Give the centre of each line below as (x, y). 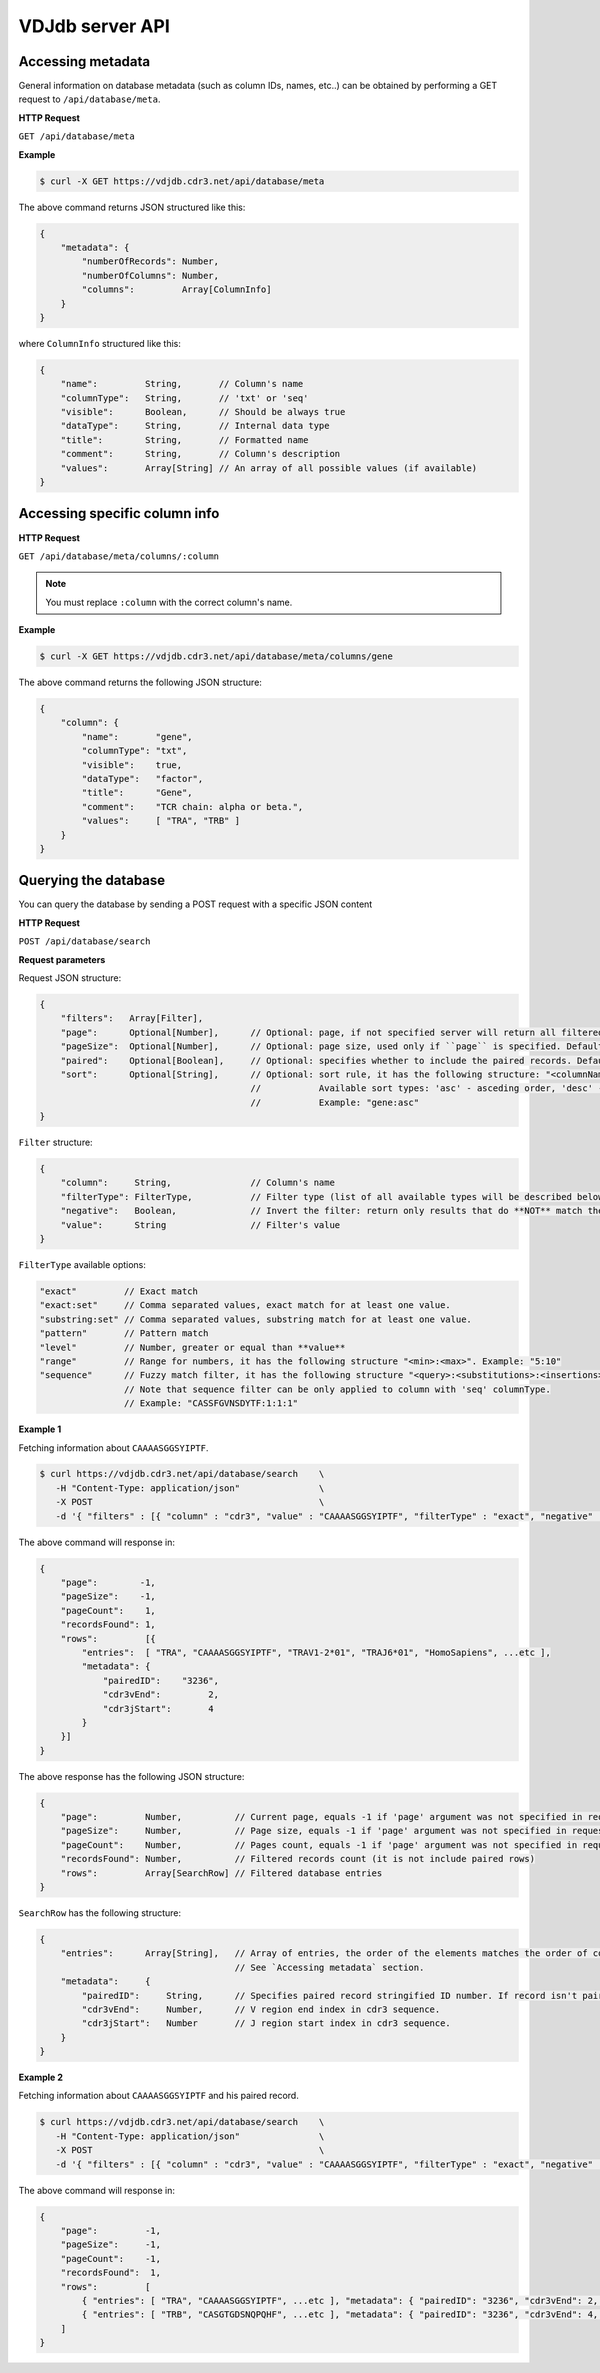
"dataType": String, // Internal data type (195, 426)
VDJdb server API (94, 26)
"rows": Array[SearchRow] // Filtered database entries (221, 1873)
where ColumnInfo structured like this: (100, 343)
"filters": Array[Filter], (132, 1018)
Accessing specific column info (119, 513)
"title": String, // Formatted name (184, 439)
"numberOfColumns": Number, (150, 275)
